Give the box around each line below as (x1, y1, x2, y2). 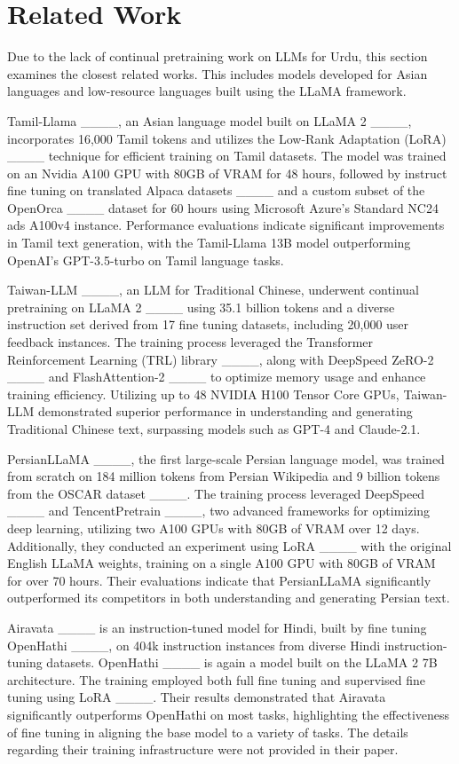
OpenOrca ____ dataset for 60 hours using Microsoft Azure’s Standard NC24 (7, 198, 439, 217)
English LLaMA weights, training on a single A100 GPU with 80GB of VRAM (7, 554, 436, 572)
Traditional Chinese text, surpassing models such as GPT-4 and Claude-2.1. (7, 420, 421, 437)
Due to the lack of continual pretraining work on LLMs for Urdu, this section (7, 47, 428, 66)
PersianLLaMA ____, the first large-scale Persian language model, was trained (7, 449, 445, 468)
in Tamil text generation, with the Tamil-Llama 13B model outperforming (7, 233, 411, 252)
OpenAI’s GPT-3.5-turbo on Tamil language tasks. (7, 250, 284, 269)
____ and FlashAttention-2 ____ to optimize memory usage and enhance (7, 367, 426, 386)
